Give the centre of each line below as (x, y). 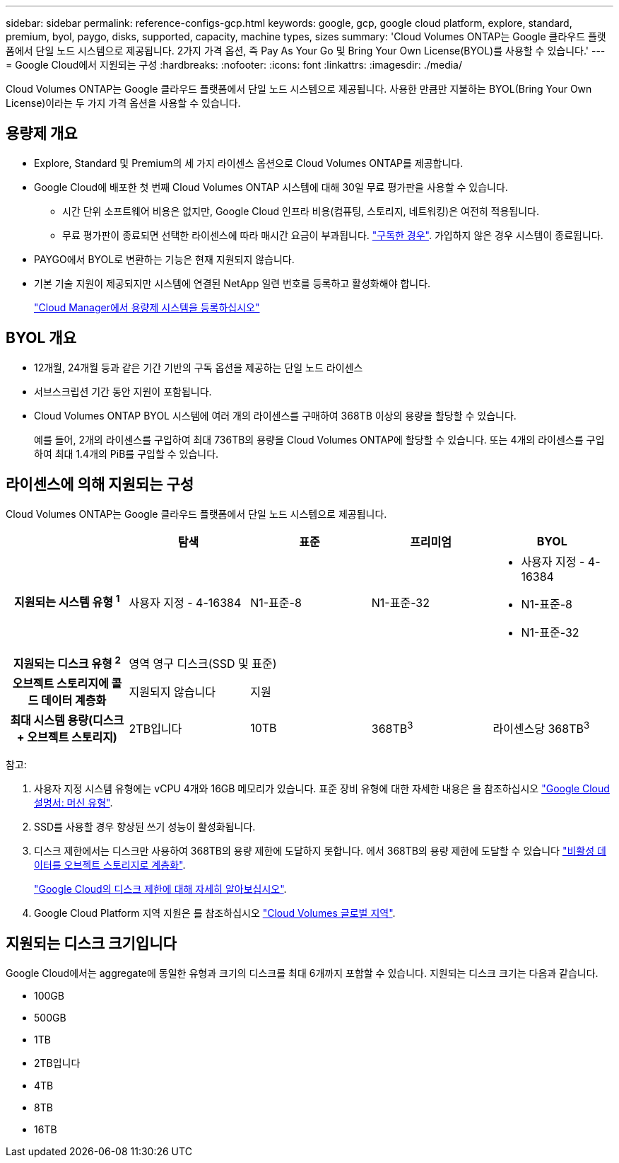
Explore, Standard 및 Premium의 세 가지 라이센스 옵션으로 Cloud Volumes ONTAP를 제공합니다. (249, 163)
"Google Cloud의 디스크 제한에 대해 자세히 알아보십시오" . (160, 889)
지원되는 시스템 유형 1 (67, 601)
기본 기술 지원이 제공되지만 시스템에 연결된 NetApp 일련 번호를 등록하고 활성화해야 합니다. (232, 283)
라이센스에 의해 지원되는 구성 (100, 485)
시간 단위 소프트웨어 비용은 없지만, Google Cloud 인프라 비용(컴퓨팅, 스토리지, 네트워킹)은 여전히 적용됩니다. (301, 211)
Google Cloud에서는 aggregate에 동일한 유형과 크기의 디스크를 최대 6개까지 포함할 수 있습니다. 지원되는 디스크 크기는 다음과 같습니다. (302, 973)
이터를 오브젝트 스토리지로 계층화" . (110, 864)
